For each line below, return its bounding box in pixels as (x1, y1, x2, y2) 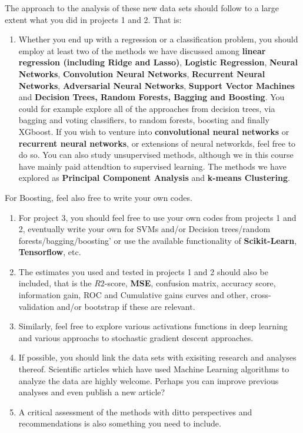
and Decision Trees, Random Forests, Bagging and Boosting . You (18, 91, 285, 103)
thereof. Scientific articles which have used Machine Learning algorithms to (18, 363, 289, 375)
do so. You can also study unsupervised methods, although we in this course (18, 148, 294, 161)
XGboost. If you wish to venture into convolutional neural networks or (18, 125, 289, 137)
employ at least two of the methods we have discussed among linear (18, 44, 266, 57)
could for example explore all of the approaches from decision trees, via (18, 102, 275, 114)
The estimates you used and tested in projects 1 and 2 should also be (18, 265, 268, 277)
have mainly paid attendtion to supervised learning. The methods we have (18, 160, 287, 172)
